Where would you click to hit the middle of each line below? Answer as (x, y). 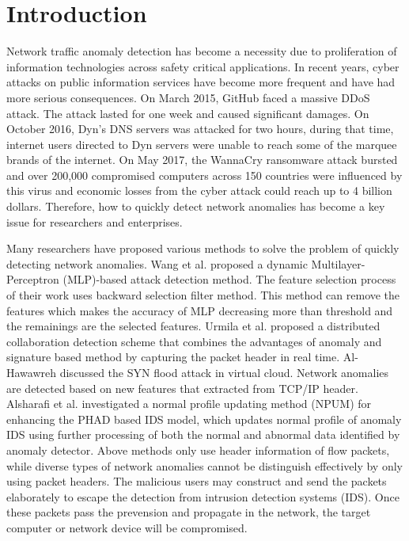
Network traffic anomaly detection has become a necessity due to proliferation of (202, 51)
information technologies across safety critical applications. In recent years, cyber (203, 66)
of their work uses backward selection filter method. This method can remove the (203, 295)
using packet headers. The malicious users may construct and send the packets (197, 481)
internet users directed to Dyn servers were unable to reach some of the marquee (202, 144)
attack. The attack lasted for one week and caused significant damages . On (188, 113)
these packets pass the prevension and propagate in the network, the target (189, 512)
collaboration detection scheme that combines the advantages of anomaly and (194, 341)
